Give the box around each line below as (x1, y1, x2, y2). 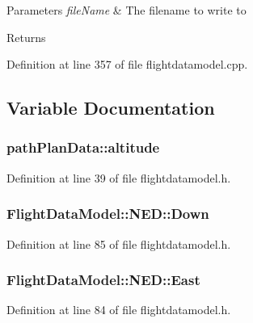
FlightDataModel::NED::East (6, 270, 200, 290)
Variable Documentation (6, 95, 215, 120)
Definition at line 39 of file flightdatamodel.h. (6, 169, 231, 186)
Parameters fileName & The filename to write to (6, 2, 247, 18)
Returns (6, 28, 46, 45)
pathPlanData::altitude (6, 137, 160, 157)
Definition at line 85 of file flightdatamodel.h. (6, 235, 231, 252)
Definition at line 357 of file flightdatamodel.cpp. (6, 56, 248, 73)
